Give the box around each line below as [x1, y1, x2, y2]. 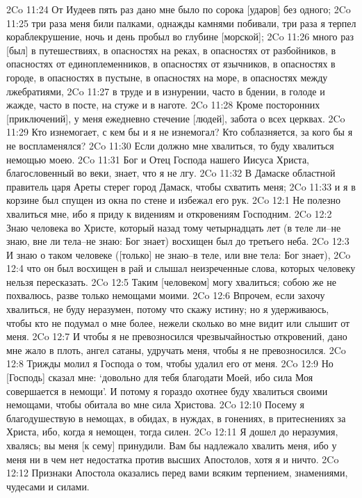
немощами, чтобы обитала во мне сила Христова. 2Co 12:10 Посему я [6, 397, 304, 412]
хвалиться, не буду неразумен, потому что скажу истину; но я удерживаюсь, [6, 302, 329, 316]
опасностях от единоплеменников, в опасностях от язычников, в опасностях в [6, 56, 336, 71]
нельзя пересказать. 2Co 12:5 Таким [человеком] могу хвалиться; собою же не [6, 274, 336, 289]
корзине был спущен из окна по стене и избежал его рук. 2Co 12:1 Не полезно [6, 193, 341, 207]
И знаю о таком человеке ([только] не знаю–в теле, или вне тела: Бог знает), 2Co [6, 247, 351, 262]
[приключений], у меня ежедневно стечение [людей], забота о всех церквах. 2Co [6, 111, 345, 125]
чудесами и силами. [6, 479, 90, 493]
